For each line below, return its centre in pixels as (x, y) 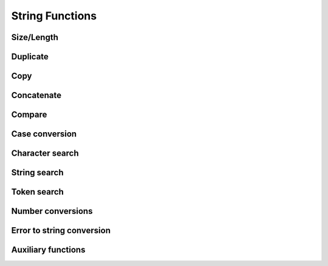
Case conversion (44, 134)
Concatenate (36, 95)
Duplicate (30, 57)
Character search (45, 154)
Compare (29, 115)
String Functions (54, 16)
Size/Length (35, 37)
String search (37, 173)
